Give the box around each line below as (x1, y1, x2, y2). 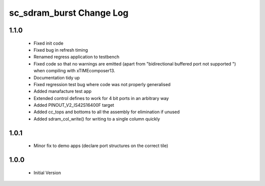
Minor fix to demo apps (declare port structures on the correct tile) (33, 143, 169, 149)
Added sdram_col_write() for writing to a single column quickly (33, 116, 160, 122)
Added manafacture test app (33, 89, 92, 94)
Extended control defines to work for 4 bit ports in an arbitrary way (33, 95, 169, 101)
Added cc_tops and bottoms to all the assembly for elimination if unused (33, 109, 180, 115)
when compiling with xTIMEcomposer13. (33, 68, 115, 74)
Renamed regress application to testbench (33, 54, 120, 60)
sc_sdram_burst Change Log (9, 7, 129, 18)
